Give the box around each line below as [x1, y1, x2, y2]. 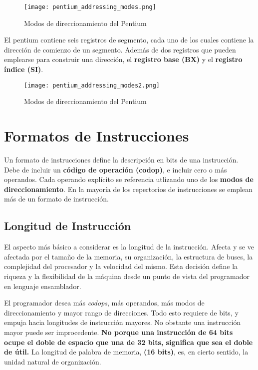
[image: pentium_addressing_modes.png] [24, 3, 156, 10]
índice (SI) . [4, 64, 43, 74]
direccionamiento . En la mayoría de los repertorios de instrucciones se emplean [4, 183, 253, 194]
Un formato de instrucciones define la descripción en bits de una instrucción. [4, 154, 239, 164]
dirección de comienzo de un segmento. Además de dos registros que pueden [4, 44, 236, 54]
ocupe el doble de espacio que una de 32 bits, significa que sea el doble [4, 336, 253, 347]
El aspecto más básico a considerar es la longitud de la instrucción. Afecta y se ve [4, 241, 254, 252]
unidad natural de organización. [4, 356, 101, 366]
